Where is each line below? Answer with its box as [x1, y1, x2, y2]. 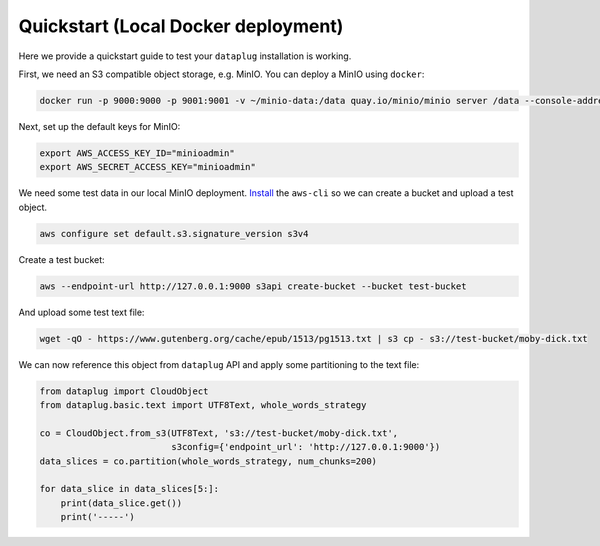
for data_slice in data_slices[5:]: [39, 483, 220, 495]
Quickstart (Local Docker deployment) [18, 15, 344, 37]
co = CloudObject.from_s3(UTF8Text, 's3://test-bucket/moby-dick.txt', [39, 427, 399, 439]
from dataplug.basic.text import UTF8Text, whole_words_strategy [39, 399, 367, 410]
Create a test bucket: [18, 253, 105, 265]
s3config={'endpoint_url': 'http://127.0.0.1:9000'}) [171, 441, 441, 453]
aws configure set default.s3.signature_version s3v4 [39, 228, 309, 239]
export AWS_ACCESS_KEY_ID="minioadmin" [39, 147, 235, 159]
